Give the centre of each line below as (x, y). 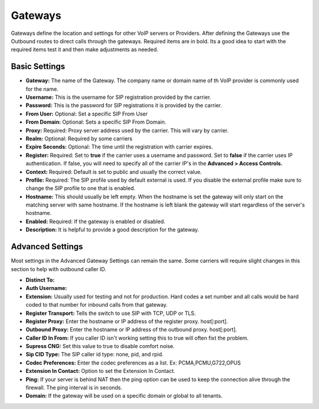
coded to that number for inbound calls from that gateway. (97, 305)
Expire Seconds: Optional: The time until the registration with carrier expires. (119, 147)
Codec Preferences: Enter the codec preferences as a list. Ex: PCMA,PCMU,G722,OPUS (134, 363)
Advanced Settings (47, 247)
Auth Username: (46, 288)
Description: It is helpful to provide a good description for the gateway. (112, 230)
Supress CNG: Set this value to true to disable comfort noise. (100, 346)
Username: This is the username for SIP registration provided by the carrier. (118, 97)
